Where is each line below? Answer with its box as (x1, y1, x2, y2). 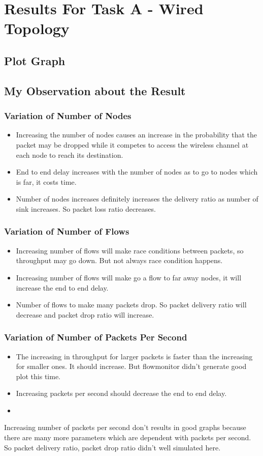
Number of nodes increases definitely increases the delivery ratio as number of (16, 193, 258, 204)
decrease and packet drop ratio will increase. (16, 309, 154, 320)
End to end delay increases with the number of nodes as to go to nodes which (16, 166, 258, 177)
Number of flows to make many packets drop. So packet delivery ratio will (16, 299, 247, 310)
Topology (4, 18, 70, 39)
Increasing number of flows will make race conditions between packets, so (16, 245, 244, 255)
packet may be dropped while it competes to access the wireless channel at (16, 139, 249, 150)
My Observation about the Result (4, 82, 186, 98)
